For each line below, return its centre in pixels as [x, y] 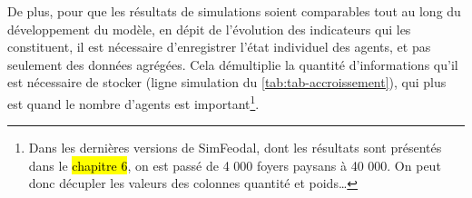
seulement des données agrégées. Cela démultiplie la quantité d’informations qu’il [233, 64]
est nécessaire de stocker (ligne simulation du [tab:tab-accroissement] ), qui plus [227, 82]
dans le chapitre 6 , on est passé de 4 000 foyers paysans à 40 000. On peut [235, 165]
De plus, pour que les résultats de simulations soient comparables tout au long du [234, 11]
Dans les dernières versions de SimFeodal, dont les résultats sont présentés [235, 148]
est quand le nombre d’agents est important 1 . [133, 102]
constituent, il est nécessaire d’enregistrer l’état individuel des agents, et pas [219, 47]
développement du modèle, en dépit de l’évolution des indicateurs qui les [209, 29]
